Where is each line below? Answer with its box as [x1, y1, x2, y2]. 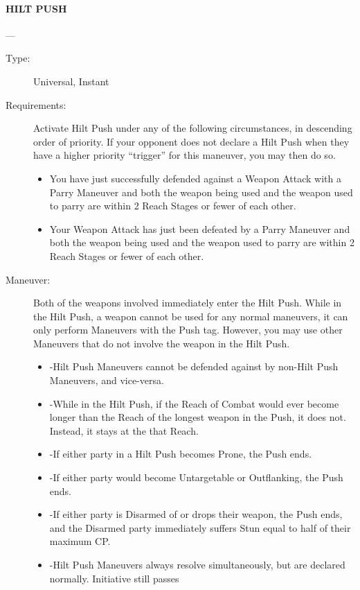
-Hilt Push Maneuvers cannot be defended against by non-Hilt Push [49, 359, 339, 374]
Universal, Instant [33, 73, 109, 88]
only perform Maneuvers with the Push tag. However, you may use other [33, 322, 343, 337]
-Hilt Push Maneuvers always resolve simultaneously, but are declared [49, 557, 345, 572]
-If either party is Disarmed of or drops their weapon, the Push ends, [49, 507, 343, 521]
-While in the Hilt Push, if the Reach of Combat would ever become [49, 396, 339, 410]
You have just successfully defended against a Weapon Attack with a [49, 171, 341, 185]
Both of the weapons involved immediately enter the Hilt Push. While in [33, 295, 342, 310]
